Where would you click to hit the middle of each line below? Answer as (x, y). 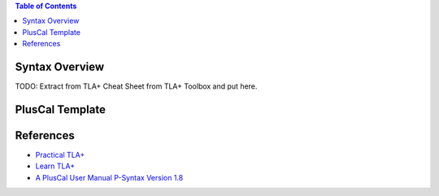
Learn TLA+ (55, 166)
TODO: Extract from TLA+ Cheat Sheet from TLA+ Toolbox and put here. (136, 86)
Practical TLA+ (60, 155)
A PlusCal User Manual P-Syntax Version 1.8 (109, 177)
